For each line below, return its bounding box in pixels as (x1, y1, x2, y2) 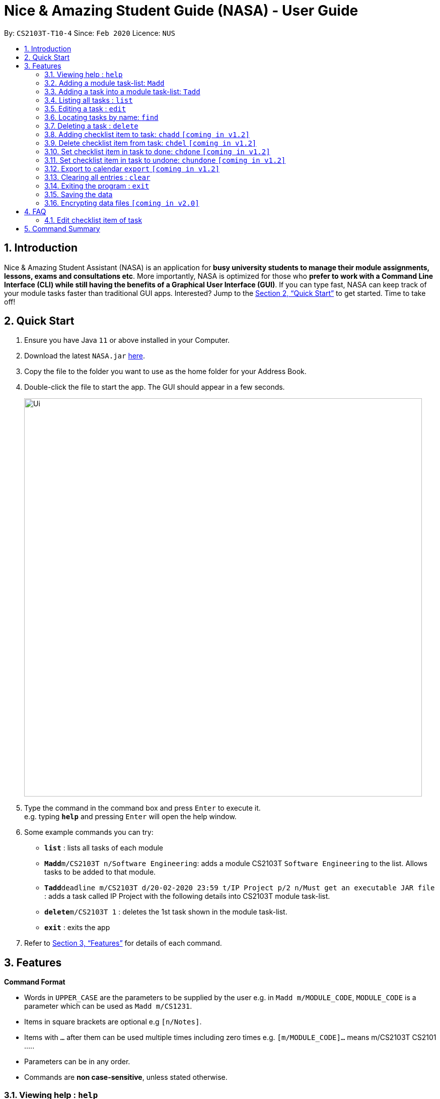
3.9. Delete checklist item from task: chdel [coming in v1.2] (44, 138, 257, 147)
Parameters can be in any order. (24, 1057, 130, 1066)
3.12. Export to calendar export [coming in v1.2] (44, 164, 220, 173)
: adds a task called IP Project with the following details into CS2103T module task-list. (44, 892, 330, 901)
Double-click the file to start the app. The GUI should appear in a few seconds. (24, 383, 285, 392)
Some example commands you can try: (24, 828, 154, 837)
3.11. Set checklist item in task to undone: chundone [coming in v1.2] (44, 155, 286, 164)
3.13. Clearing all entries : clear (44, 172, 151, 181)
